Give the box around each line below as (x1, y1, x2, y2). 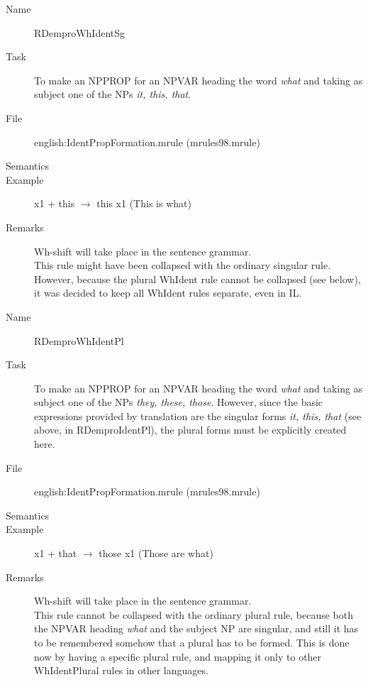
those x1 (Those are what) (99, 546, 213, 561)
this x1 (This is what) (96, 196, 191, 211)
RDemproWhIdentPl (34, 333, 124, 348)
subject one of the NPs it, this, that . (34, 87, 191, 101)
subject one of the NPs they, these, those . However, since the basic (34, 395, 323, 409)
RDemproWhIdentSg (34, 25, 126, 40)
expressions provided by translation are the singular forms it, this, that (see (34, 408, 362, 423)
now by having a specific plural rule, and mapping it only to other (34, 649, 322, 664)
